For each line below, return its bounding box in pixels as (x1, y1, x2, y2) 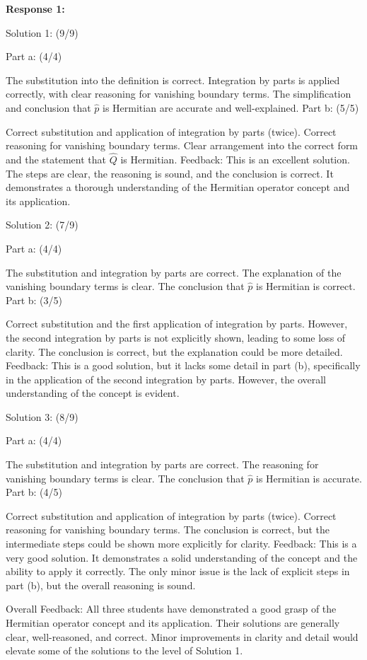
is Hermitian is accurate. (255, 470, 362, 485)
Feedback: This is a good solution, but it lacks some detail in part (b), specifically (6, 358, 361, 373)
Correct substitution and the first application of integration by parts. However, (6, 316, 348, 331)
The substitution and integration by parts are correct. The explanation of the (6, 265, 342, 279)
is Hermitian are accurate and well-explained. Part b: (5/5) (103, 100, 359, 115)
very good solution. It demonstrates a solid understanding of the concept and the (6, 550, 358, 565)
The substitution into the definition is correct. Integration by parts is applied (6, 72, 340, 87)
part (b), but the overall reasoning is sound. (6, 577, 196, 592)
